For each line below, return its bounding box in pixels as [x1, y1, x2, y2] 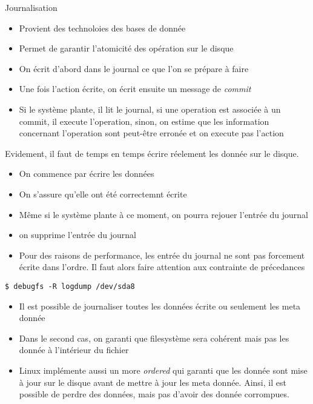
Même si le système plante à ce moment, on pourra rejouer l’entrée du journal [19, 208, 308, 220]
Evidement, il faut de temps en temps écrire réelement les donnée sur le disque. [5, 147, 299, 159]
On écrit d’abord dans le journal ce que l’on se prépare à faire [19, 62, 249, 75]
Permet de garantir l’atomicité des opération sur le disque [19, 42, 234, 55]
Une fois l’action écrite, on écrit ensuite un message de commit [19, 82, 251, 95]
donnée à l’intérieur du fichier [19, 343, 129, 356]
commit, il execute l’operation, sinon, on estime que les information [19, 114, 269, 127]
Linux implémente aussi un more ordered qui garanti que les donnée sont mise [19, 363, 308, 376]
